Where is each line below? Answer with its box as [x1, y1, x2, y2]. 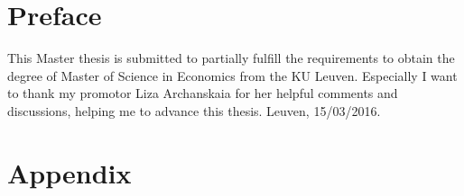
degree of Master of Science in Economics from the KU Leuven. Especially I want [7, 66, 458, 85]
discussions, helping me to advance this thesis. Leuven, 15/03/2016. [7, 101, 381, 120]
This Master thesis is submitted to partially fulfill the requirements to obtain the [7, 49, 455, 67]
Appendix [7, 154, 132, 191]
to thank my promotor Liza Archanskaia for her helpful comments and [7, 84, 398, 102]
